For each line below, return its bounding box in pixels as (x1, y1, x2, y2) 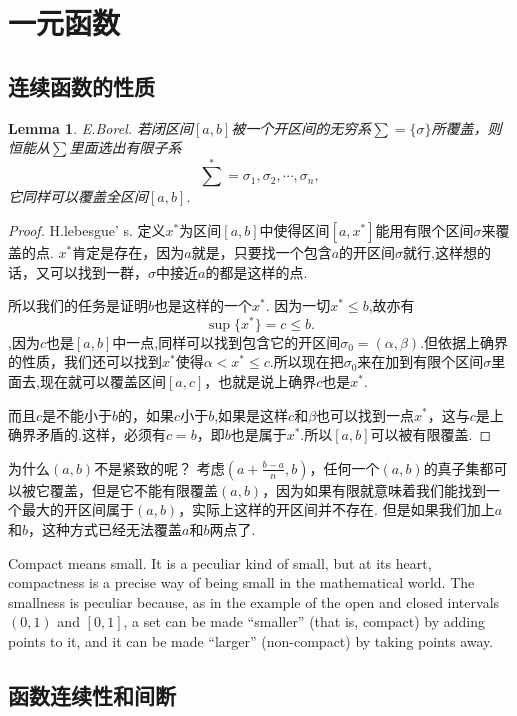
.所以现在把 (269, 351, 344, 372)
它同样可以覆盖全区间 (8, 186, 148, 207)
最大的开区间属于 (21, 499, 134, 520)
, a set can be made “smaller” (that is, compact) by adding (123, 611, 486, 632)
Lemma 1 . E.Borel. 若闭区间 (8, 117, 194, 138)
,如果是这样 (214, 404, 289, 425)
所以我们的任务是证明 (8, 295, 148, 316)
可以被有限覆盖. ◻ (370, 424, 492, 445)
